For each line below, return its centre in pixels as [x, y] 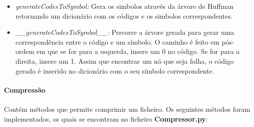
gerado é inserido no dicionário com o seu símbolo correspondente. [115, 70]
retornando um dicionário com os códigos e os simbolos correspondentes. [124, 15]
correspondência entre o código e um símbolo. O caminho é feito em [117, 41]
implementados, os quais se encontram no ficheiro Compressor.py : [106, 118]
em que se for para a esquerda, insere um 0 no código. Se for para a [138, 51]
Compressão [25, 89]
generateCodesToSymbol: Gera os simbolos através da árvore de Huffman [125, 6]
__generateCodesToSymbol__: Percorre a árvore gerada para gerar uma [125, 32]
